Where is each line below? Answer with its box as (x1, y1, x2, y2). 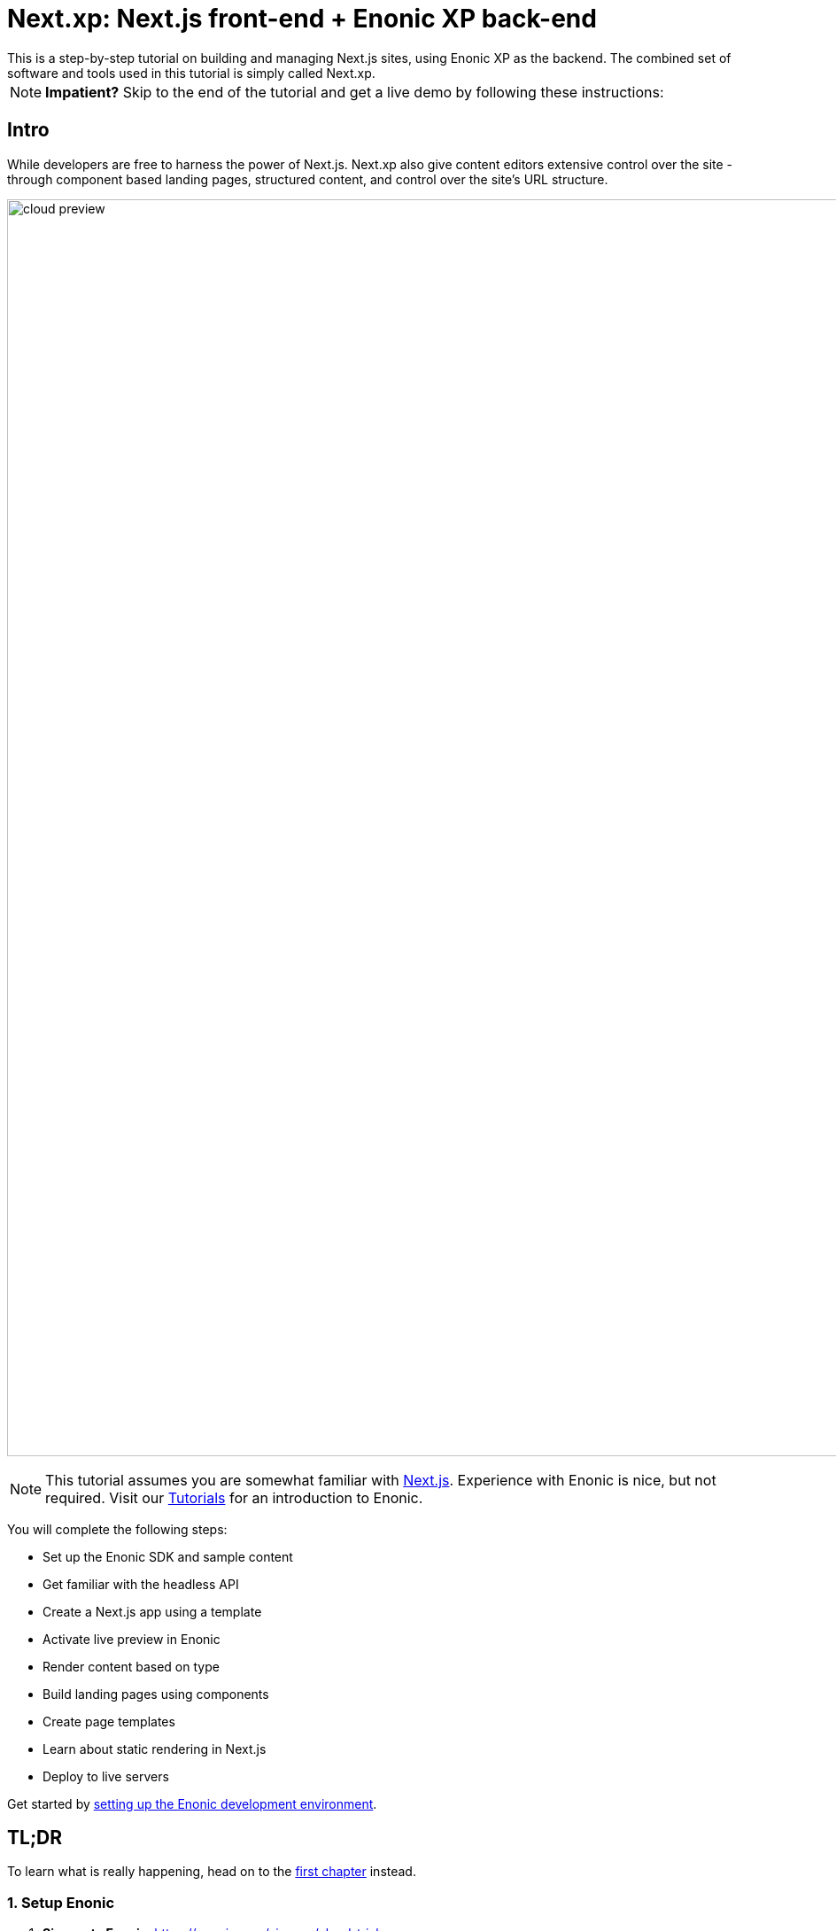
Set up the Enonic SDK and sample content (43, 1548, 293, 1564)
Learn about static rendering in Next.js (43, 1741, 267, 1757)
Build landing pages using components (43, 1686, 269, 1702)
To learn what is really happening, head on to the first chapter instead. (7, 1864, 416, 1880)
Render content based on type (43, 1658, 220, 1674)
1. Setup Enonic (7, 1893, 115, 1912)
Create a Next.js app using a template (43, 1603, 262, 1619)
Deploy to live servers (43, 1768, 169, 1784)
